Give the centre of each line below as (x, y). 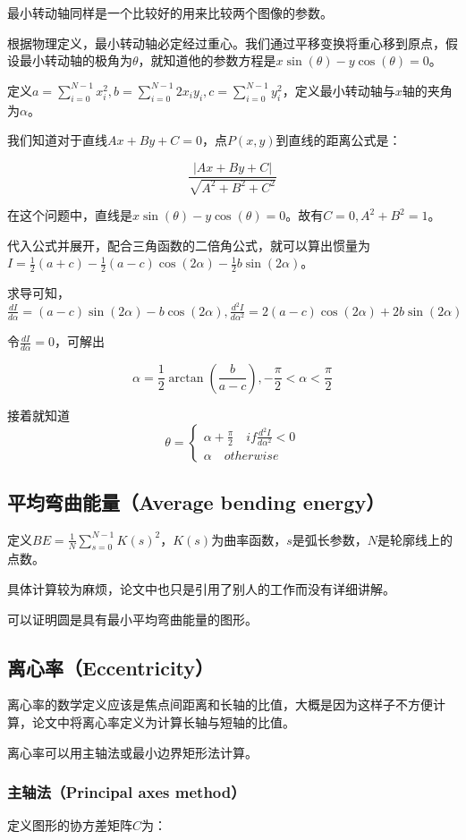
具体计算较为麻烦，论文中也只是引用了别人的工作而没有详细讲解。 (201, 589)
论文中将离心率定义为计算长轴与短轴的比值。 (163, 722)
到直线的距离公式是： (339, 140)
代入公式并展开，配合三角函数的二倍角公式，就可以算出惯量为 (189, 245)
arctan (186, 378)
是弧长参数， (330, 539)
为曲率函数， (249, 539)
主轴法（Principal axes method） (127, 792)
